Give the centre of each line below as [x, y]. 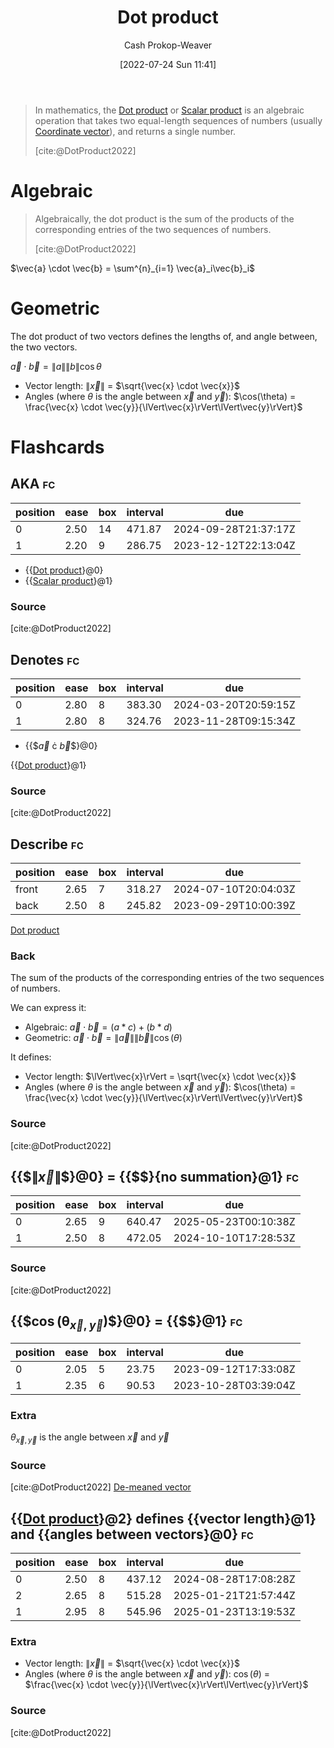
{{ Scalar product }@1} [68, 580]
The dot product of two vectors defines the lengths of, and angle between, [164, 336]
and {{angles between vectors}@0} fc [132, 1534]
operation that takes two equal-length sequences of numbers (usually [178, 120]
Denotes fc [45, 659]
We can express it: [48, 1008]
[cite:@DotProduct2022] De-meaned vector [101, 1487]
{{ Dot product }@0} [64, 570]
